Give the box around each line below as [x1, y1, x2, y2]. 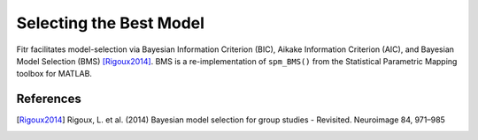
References [16, 92, 81, 107]
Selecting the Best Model [16, 13, 205, 33]
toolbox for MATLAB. [16, 69, 93, 79]
